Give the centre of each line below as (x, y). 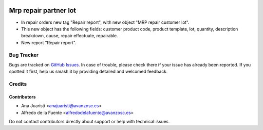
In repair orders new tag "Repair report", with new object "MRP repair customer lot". (105, 22)
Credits (18, 84)
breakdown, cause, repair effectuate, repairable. (70, 36)
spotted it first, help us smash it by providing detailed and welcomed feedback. (88, 72)
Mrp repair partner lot (43, 10)
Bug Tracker (24, 55)
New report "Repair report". (49, 42)
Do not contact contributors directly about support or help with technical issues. (89, 121)
